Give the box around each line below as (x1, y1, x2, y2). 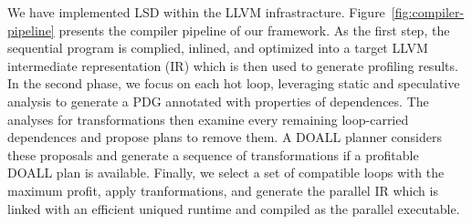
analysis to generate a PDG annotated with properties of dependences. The (7, 91, 429, 110)
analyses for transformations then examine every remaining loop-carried (7, 109, 409, 128)
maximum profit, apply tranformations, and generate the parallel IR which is (7, 180, 438, 199)
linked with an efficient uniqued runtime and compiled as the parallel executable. (7, 199, 460, 218)
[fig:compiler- (391, 3, 465, 21)
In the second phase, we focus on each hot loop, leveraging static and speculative (7, 74, 460, 93)
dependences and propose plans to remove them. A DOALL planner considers (7, 127, 442, 147)
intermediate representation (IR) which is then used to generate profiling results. (7, 56, 458, 75)
